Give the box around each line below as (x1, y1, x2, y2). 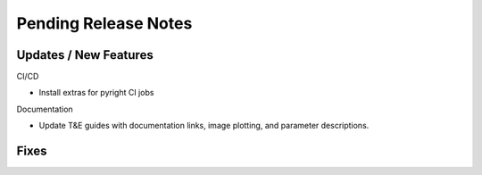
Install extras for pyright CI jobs (38, 87, 154, 98)
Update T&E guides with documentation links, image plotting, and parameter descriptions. (38, 121, 370, 131)
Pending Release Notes (16, 13, 193, 33)
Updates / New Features (16, 47, 154, 62)
